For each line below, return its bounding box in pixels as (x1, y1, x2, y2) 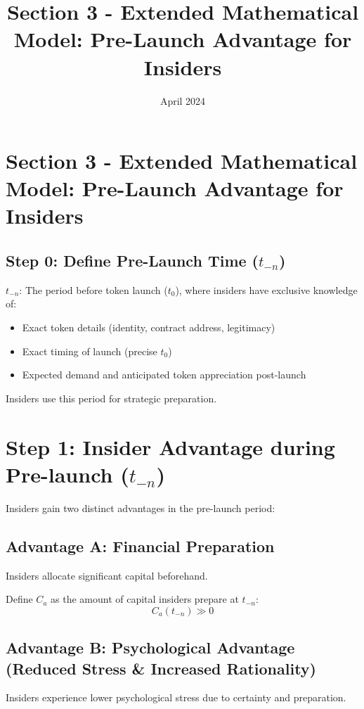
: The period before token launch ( (19, 282, 168, 297)
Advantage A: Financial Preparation (6, 535, 275, 556)
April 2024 (160, 93, 206, 108)
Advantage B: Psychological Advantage (6, 637, 295, 658)
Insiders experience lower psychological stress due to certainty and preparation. (6, 690, 346, 705)
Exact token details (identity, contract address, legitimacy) (22, 320, 275, 335)
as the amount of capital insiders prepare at (51, 592, 239, 606)
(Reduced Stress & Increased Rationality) (6, 657, 316, 679)
